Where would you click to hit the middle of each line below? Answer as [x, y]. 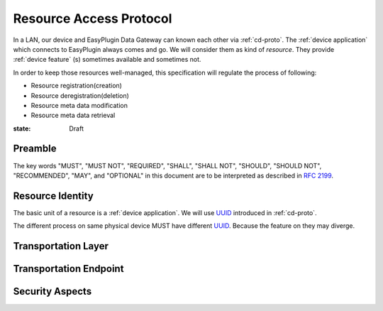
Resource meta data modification [79, 105]
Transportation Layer [61, 246]
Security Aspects [52, 291]
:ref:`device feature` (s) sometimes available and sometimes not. [107, 60]
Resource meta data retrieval [73, 115]
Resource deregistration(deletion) [80, 95]
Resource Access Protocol [93, 18]
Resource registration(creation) [76, 86]
